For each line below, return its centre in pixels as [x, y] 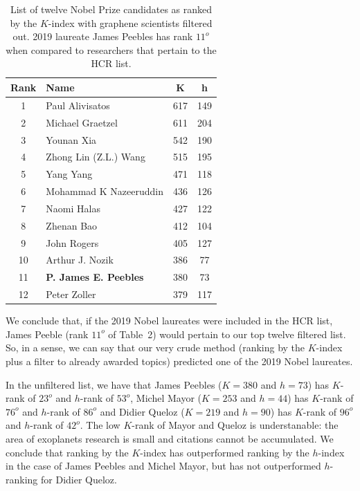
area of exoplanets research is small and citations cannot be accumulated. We [170, 438]
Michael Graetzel [82, 122]
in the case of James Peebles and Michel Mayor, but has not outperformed [163, 466]
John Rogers [72, 242]
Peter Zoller [71, 294]
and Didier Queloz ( [142, 411]
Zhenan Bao [72, 225]
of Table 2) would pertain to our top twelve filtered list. [227, 334]
